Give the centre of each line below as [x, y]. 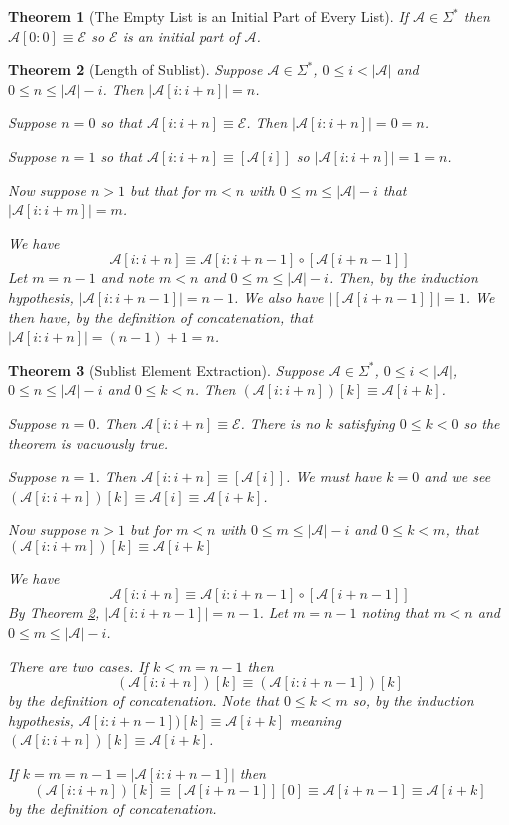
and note [127, 277]
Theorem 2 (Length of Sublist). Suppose [135, 69]
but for [151, 529]
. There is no [280, 422]
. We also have [279, 296]
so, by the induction [413, 700]
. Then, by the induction [403, 277]
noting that [395, 612]
